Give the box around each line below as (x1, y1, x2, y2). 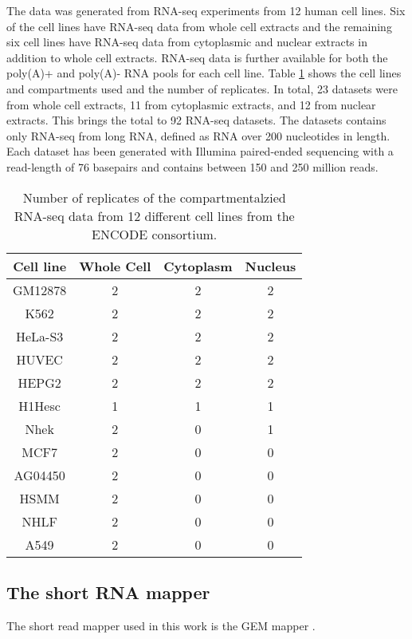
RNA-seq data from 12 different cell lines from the (14, 206, 295, 225)
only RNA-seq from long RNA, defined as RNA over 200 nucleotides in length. (6, 127, 390, 144)
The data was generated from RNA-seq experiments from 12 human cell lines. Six (6, 2, 406, 18)
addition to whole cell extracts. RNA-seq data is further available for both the (6, 49, 388, 65)
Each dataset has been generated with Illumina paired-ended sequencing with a (6, 143, 394, 160)
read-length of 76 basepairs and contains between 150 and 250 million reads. (6, 158, 379, 175)
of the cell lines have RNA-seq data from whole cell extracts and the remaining (6, 18, 392, 34)
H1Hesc (18, 396, 61, 415)
